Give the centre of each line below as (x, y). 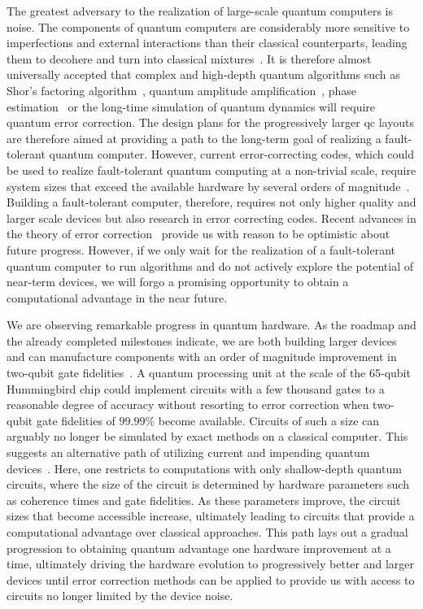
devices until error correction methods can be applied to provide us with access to (211, 579)
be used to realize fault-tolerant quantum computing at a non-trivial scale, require (211, 170)
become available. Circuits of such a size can (269, 420)
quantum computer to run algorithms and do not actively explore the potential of (210, 265)
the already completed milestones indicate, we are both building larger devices (202, 340)
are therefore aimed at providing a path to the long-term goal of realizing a (194, 138)
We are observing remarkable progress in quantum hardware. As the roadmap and (211, 325)
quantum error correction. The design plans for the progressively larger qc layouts (210, 122)
